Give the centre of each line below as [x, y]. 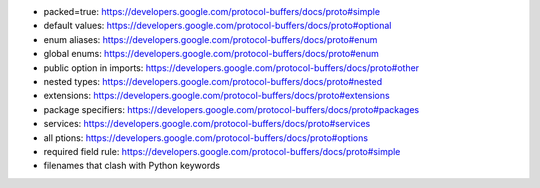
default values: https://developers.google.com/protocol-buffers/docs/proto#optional [217, 26]
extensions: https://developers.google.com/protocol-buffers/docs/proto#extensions [216, 96]
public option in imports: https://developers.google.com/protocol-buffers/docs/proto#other [231, 67]
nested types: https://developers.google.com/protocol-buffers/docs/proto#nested [213, 81]
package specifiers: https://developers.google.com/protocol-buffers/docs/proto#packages [231, 109]
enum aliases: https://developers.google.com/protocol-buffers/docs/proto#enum [210, 39]
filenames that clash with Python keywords [131, 166]
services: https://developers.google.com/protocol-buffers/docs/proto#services [207, 124]
